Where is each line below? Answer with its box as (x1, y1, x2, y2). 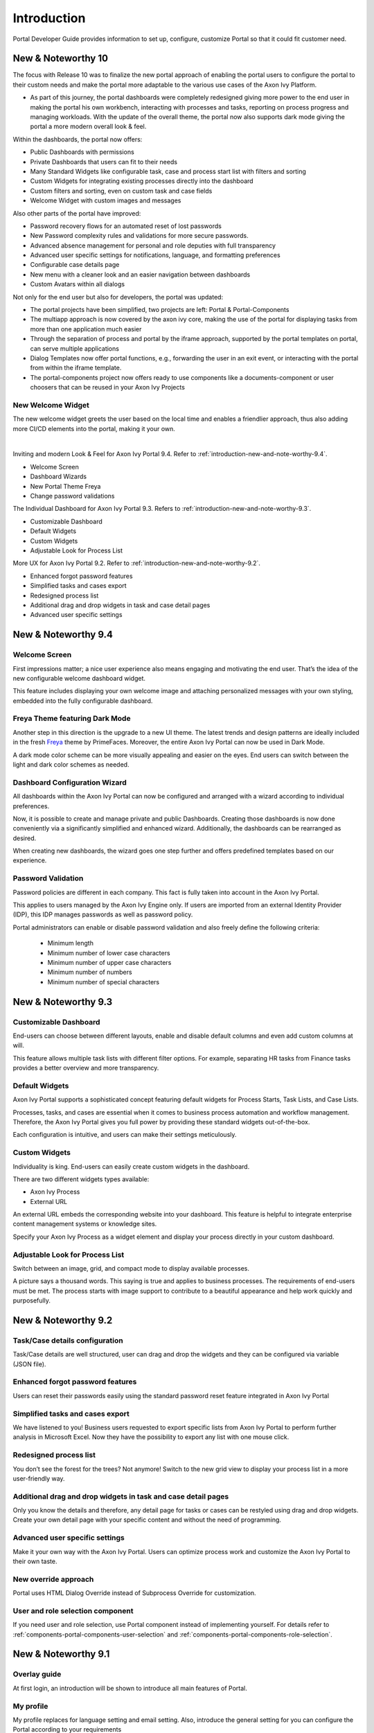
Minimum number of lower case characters (47, 948, 170, 957)
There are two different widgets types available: (12, 1175, 150, 1183)
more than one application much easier (30, 324, 142, 333)
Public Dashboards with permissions (30, 148, 134, 156)
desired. (12, 834, 37, 842)
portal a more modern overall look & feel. (30, 122, 147, 131)
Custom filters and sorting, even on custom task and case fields (30, 186, 213, 195)
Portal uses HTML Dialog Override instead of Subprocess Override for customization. (12, 1589, 256, 1597)
